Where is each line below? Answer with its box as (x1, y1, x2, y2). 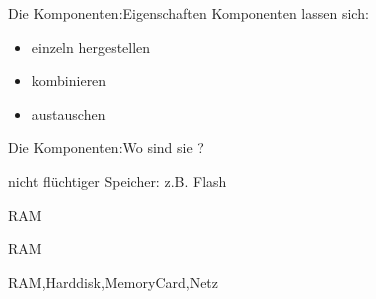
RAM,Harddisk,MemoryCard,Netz (8, 271, 219, 292)
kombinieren (31, 70, 107, 91)
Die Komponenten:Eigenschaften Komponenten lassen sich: (8, 3, 369, 23)
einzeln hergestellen (31, 36, 151, 57)
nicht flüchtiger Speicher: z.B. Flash (8, 170, 227, 191)
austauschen (31, 103, 106, 124)
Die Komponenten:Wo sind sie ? (8, 137, 204, 158)
